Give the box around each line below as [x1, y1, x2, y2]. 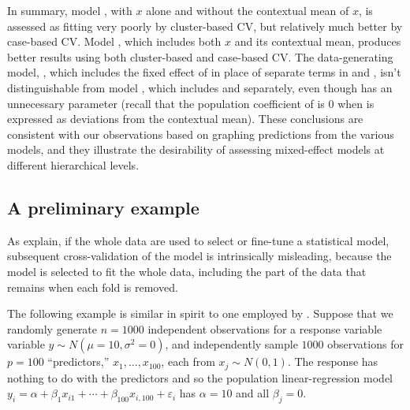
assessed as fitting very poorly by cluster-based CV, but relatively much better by [7, 17, 403, 34]
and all [236, 385, 270, 401]
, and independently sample [165, 336, 298, 352]
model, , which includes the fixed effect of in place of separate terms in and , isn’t [7, 64, 401, 80]
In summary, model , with [7, 2, 132, 18]
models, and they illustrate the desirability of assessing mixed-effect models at [7, 141, 385, 158]
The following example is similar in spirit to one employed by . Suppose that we [7, 305, 393, 322]
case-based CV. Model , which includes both [7, 33, 222, 50]
